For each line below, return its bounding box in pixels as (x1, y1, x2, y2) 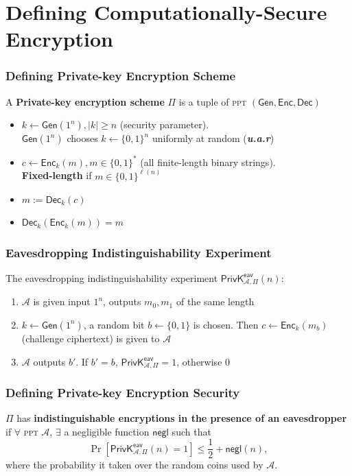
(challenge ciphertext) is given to (21, 331, 160, 345)
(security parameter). (119, 117, 209, 132)
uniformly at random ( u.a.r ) (152, 131, 274, 145)
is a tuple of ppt (178, 94, 247, 108)
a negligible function (64, 424, 150, 438)
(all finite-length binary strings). (140, 154, 276, 169)
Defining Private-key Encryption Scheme (5, 67, 236, 84)
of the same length (176, 294, 255, 309)
